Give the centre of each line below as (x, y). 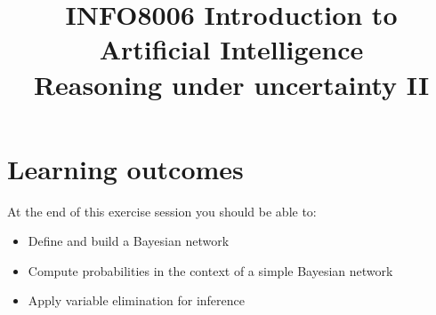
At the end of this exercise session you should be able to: (162, 211)
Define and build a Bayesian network (129, 241)
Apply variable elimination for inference (137, 300)
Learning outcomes (125, 168)
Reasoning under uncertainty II (231, 84)
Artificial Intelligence (231, 49)
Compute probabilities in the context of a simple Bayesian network (210, 270)
